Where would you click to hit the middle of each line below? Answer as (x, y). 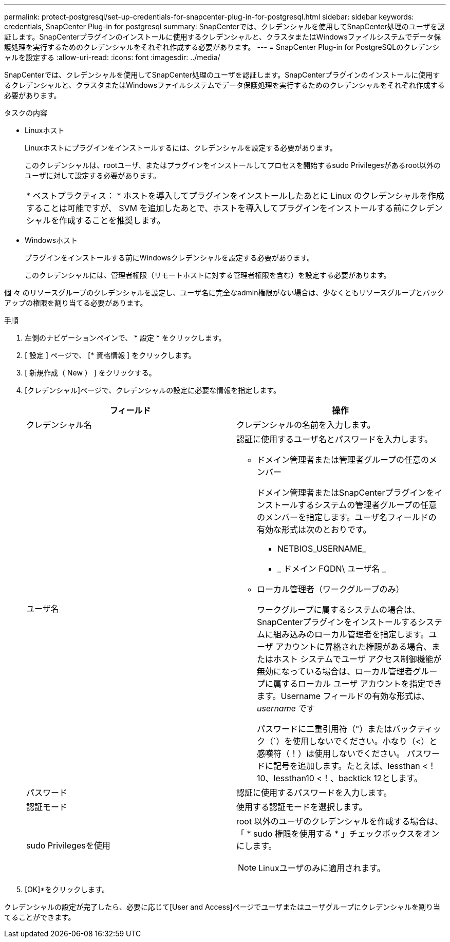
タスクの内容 (26, 113)
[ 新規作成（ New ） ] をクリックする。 (90, 373)
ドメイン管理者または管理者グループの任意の (343, 460)
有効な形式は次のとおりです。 (314, 530)
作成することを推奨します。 (112, 220)
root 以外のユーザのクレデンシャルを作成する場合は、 (340, 821)
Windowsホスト (51, 240)
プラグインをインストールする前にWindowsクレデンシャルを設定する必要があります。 (170, 258)
